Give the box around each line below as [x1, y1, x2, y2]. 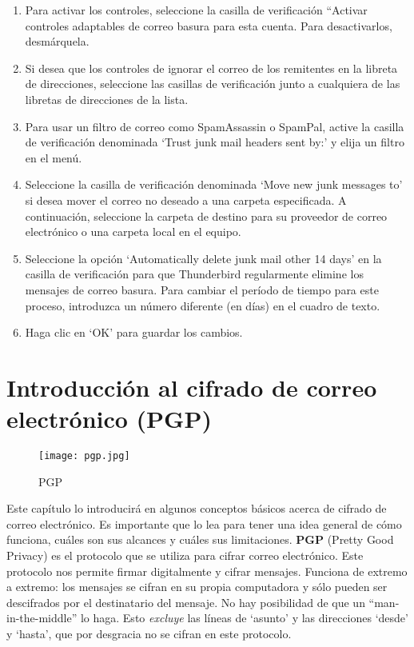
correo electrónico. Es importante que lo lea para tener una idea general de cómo [6, 515, 402, 532]
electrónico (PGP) [6, 402, 212, 435]
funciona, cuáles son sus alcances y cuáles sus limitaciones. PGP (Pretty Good [6, 531, 394, 548]
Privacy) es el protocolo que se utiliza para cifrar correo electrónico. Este [6, 547, 364, 564]
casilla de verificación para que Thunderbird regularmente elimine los [25, 266, 364, 282]
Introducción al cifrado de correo [6, 370, 377, 403]
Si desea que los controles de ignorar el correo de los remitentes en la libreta [25, 59, 398, 76]
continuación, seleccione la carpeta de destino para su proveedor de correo [25, 207, 388, 224]
